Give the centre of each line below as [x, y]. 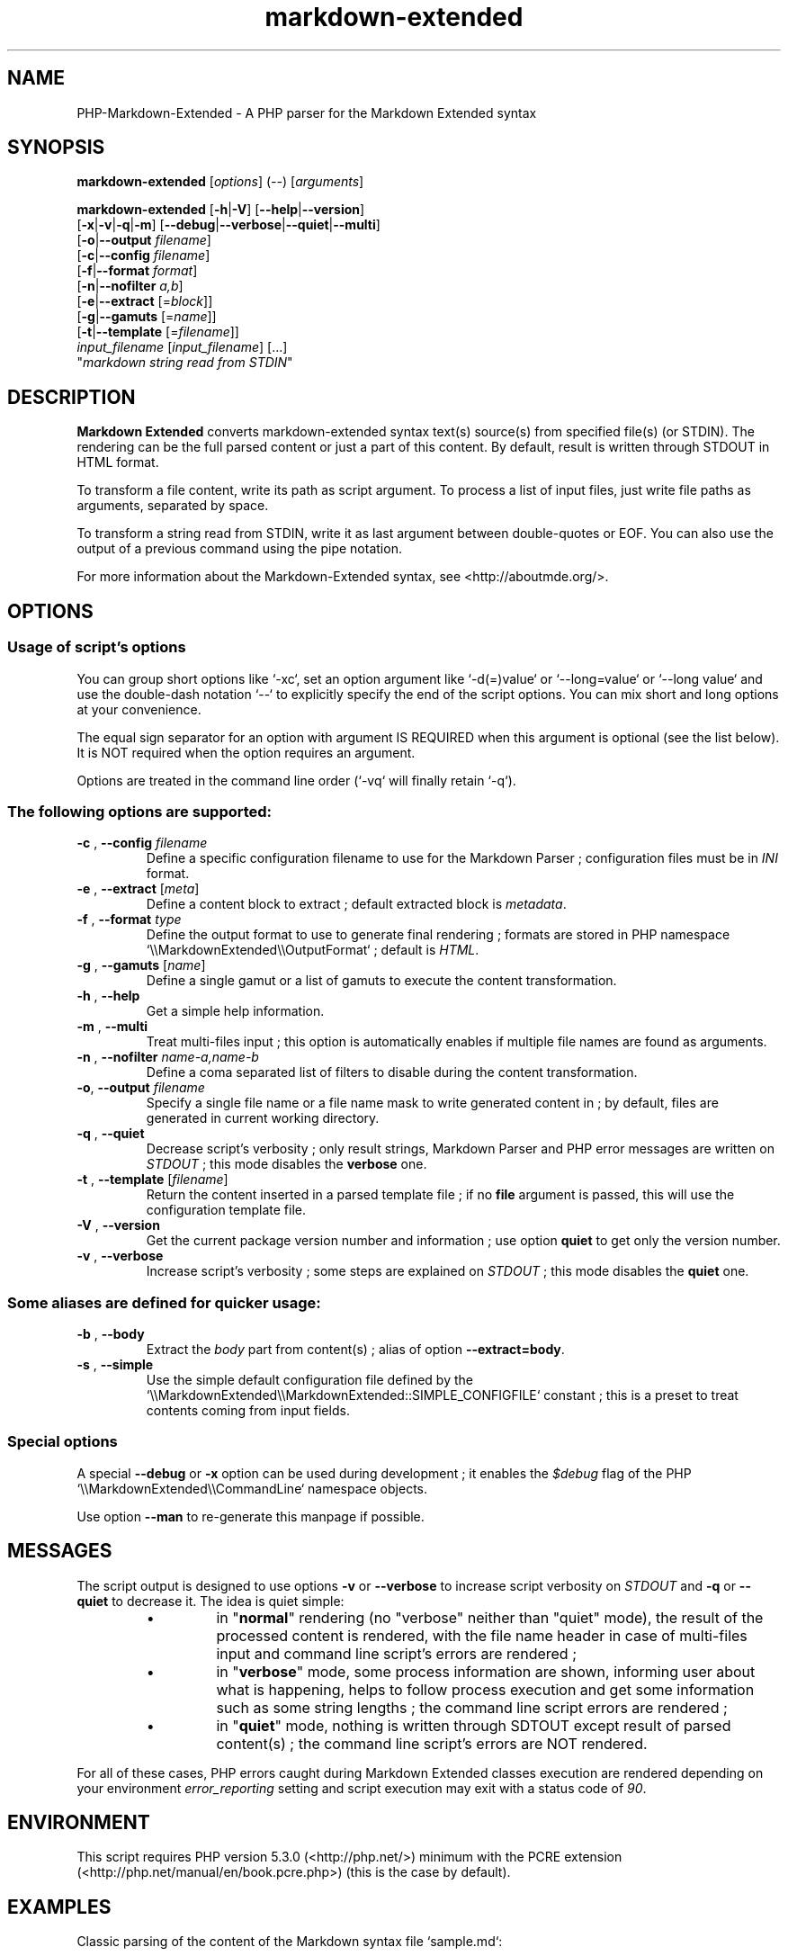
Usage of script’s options [97, 647]
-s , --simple [115, 1364]
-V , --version [118, 1225]
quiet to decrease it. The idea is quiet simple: [210, 1601]
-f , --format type [129, 920]
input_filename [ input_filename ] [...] [182, 347]
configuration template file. [226, 1210]
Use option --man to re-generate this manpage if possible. [251, 1516]
